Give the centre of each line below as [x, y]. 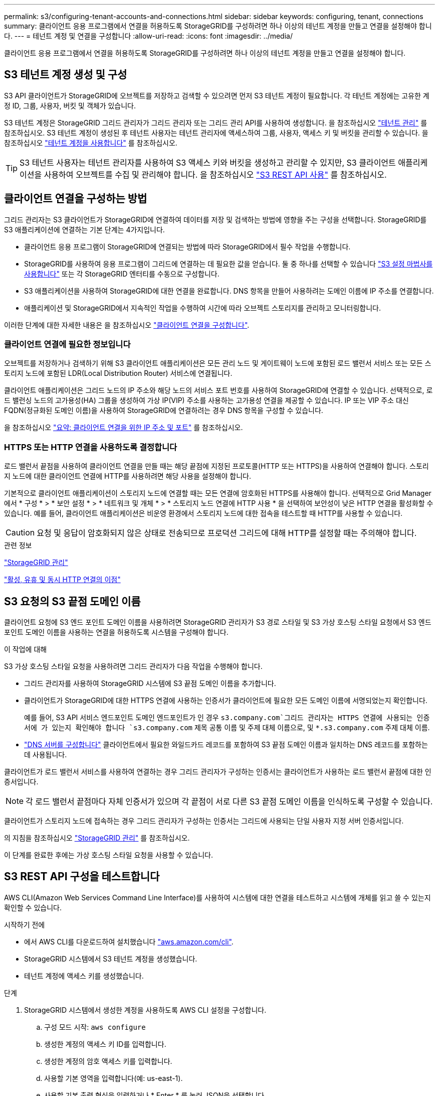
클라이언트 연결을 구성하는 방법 [76, 199]
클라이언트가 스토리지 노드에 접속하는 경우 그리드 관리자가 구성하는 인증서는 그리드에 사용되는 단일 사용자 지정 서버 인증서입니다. [204, 821]
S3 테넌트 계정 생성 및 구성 [66, 75]
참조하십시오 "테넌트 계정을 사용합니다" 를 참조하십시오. [91, 143]
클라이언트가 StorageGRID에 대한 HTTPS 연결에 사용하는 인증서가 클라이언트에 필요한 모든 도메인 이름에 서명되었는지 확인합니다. [226, 701]
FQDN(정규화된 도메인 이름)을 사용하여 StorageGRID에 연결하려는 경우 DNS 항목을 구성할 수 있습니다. [164, 410]
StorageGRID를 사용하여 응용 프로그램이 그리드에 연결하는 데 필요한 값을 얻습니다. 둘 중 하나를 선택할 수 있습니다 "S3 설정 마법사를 [229, 263]
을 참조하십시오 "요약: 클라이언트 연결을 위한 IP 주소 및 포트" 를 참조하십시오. [124, 428]
